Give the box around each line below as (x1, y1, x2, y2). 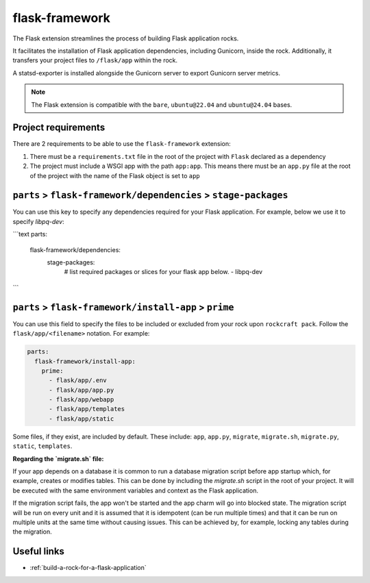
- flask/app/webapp (49, 396, 114, 404)
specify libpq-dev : (12, 217, 64, 225)
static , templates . (12, 442, 73, 450)
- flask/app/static (49, 414, 114, 423)
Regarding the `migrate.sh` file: (12, 454, 104, 462)
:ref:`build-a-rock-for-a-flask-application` (29, 564, 147, 572)
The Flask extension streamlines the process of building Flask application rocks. (12, 34, 239, 42)
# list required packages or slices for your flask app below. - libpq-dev (64, 268, 263, 276)
